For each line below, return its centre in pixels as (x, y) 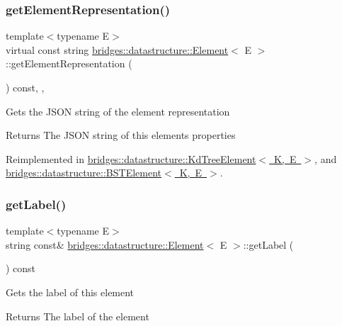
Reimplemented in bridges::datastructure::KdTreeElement (131, 158)
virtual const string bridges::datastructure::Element (117, 49)
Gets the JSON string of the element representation (118, 111)
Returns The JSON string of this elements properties (121, 135)
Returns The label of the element (78, 316)
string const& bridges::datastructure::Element (105, 244)
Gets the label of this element (70, 292)
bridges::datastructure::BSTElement (84, 173)
